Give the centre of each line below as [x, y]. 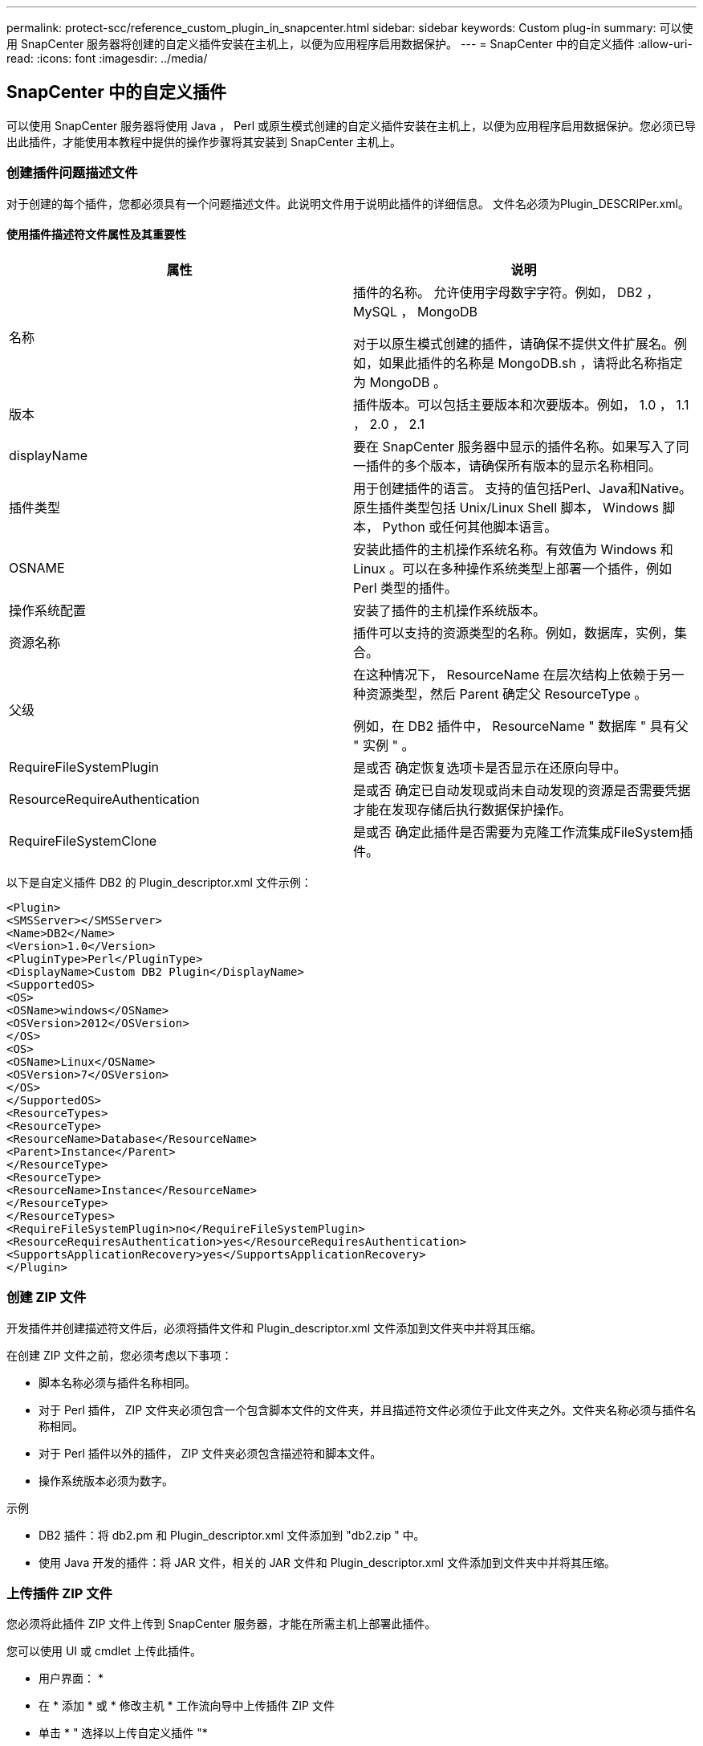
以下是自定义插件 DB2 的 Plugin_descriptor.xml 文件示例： [159, 882]
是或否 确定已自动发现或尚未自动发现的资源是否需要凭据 [522, 790]
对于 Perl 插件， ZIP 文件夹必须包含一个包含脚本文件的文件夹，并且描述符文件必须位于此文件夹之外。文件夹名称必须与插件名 [368, 1409]
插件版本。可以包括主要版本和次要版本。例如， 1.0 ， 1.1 [521, 404]
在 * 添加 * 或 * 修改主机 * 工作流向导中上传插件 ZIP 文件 [187, 1706]
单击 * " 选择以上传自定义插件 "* [123, 1733]
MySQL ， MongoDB [415, 311]
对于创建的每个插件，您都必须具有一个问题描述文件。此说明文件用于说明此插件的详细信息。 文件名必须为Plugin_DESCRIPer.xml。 [348, 203]
